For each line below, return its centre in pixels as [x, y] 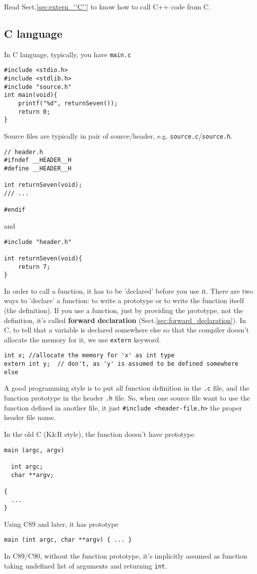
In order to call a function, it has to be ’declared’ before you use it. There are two [128, 290]
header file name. [30, 417]
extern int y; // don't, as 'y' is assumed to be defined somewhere [121, 364]
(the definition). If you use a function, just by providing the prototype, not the [124, 310]
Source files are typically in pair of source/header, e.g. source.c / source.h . [118, 136]
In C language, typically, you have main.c [68, 54]
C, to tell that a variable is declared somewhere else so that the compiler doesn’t [127, 330]
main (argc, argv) [34, 450]
